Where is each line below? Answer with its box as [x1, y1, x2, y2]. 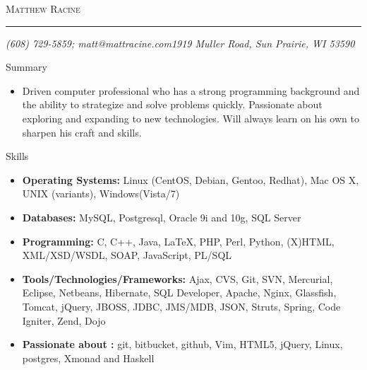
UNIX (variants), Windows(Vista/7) [22, 186, 180, 201]
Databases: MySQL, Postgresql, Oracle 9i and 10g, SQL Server [22, 209, 301, 224]
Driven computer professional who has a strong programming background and [22, 83, 360, 98]
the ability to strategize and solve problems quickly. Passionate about [22, 97, 323, 112]
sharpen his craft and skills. [22, 125, 142, 139]
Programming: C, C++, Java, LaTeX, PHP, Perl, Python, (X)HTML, [22, 233, 335, 248]
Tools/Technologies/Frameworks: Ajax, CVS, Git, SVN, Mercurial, [22, 271, 333, 286]
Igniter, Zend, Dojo [22, 313, 106, 328]
